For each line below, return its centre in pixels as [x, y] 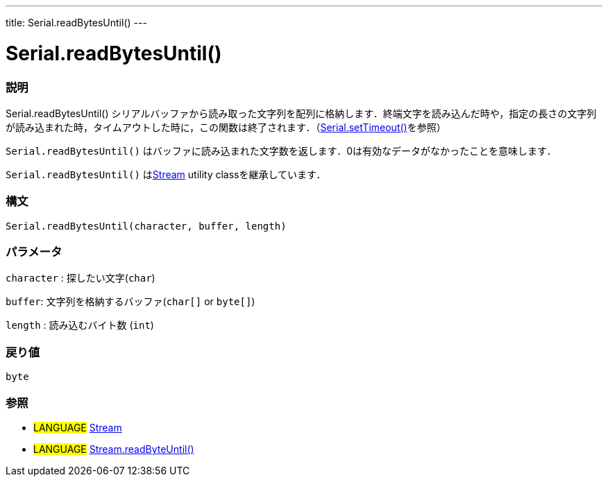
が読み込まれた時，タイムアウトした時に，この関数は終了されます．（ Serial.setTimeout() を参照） [226, 127]
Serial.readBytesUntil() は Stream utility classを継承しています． [166, 174]
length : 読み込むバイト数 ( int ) [80, 325]
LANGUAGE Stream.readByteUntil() [114, 449]
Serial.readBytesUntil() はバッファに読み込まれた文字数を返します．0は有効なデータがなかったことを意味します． [281, 150]
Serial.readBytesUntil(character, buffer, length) [146, 226]
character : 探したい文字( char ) [81, 278]
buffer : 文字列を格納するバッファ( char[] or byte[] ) [130, 302]
